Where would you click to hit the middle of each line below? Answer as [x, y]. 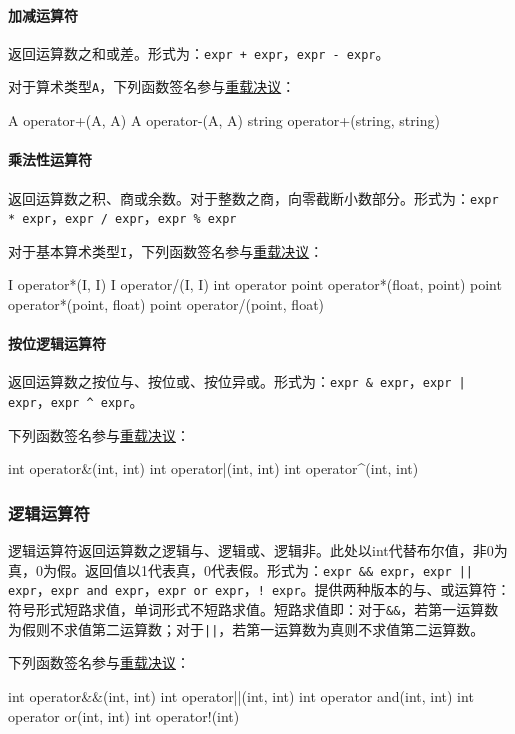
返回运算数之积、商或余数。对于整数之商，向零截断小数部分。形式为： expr [253, 197]
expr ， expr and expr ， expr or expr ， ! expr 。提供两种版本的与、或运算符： [259, 589]
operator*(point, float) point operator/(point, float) [166, 304]
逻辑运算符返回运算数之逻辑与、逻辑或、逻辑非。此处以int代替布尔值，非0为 [258, 550]
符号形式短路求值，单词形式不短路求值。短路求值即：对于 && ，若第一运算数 [253, 609]
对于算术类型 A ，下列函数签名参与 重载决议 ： [152, 86]
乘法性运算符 [50, 159]
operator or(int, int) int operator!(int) [124, 715]
